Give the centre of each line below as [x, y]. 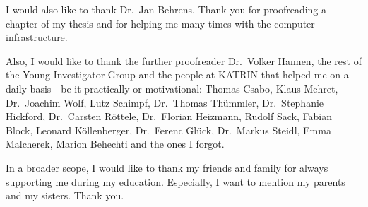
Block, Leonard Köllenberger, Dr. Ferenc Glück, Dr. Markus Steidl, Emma [168, 130]
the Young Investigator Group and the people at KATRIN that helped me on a [177, 75]
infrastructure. [37, 37]
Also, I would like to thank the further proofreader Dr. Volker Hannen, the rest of [184, 60]
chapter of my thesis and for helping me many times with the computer [160, 23]
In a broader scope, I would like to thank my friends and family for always [167, 167]
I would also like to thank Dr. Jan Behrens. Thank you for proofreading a [166, 9]
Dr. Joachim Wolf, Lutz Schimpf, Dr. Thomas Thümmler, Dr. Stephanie [165, 102]
